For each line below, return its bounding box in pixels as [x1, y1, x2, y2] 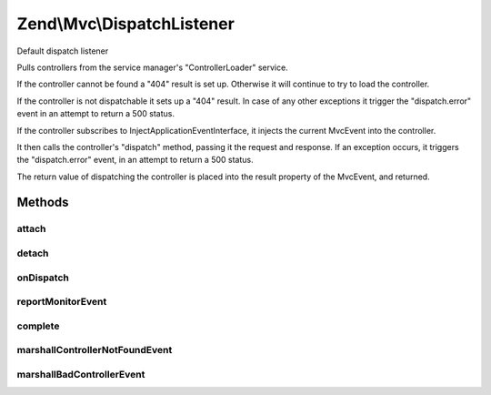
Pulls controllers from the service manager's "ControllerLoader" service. [16, 62, 288, 73]
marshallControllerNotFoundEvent [16, 344, 173, 357]
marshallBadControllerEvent [16, 368, 145, 380]
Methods [16, 195, 69, 210]
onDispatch [16, 271, 70, 284]
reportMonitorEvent [16, 296, 107, 309]
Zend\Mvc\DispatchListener [16, 14, 235, 34]
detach [16, 247, 49, 259]
